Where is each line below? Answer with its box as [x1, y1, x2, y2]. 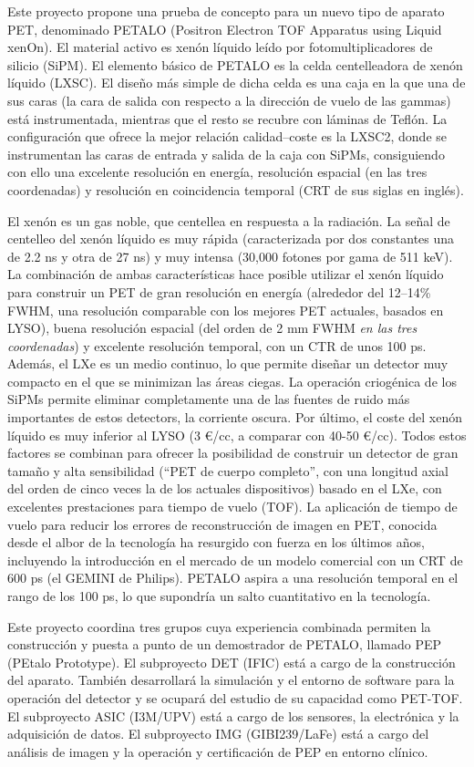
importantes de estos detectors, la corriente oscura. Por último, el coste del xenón [7, 408, 462, 427]
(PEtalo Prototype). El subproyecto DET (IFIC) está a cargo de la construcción [7, 652, 456, 671]
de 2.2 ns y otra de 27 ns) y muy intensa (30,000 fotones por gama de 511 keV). [7, 246, 453, 265]
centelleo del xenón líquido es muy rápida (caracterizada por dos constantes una [7, 229, 455, 248]
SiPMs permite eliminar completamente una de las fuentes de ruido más [7, 389, 410, 409]
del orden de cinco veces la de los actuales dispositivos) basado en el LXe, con [7, 479, 442, 498]
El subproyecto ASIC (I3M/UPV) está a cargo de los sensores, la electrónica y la [7, 706, 459, 725]
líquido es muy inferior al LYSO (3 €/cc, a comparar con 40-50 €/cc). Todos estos [7, 425, 467, 444]
